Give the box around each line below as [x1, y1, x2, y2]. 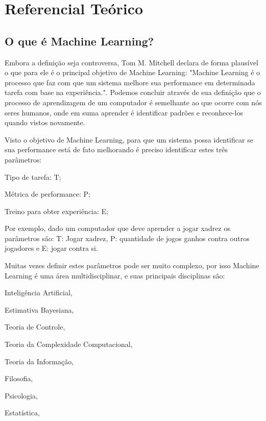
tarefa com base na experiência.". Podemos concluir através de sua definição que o [5, 87, 261, 98]
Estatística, [5, 407, 40, 418]
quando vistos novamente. [5, 117, 85, 128]
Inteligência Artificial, [5, 287, 72, 298]
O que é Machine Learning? [5, 33, 154, 49]
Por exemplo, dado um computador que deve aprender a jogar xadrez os [5, 223, 230, 233]
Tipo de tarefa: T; [5, 171, 61, 182]
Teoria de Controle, [5, 321, 65, 332]
